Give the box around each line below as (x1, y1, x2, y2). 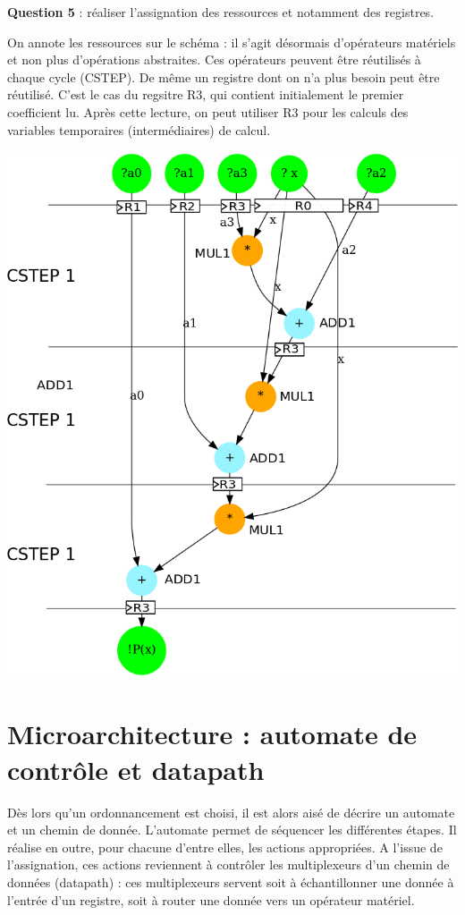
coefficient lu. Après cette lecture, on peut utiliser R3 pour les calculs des (7, 102, 409, 121)
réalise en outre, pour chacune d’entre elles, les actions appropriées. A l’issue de (7, 837, 443, 856)
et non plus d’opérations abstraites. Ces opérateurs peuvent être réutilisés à (7, 50, 421, 69)
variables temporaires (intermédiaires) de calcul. (7, 120, 271, 139)
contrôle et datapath (7, 750, 265, 787)
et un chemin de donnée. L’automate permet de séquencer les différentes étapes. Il (7, 820, 457, 839)
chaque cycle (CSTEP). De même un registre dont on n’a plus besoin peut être (7, 67, 440, 86)
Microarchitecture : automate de (7, 716, 418, 752)
